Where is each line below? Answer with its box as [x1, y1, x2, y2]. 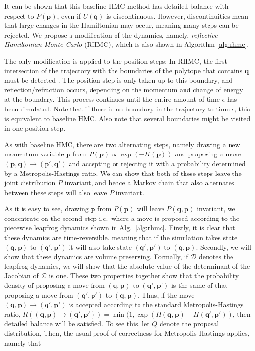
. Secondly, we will [196, 241, 251, 252]
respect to [4, 10, 34, 21]
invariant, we [197, 203, 235, 214]
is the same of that [171, 280, 228, 290]
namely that [4, 337, 41, 348]
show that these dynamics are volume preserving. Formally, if [4, 251, 188, 262]
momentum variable [4, 149, 64, 159]
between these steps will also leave [4, 187, 107, 197]
